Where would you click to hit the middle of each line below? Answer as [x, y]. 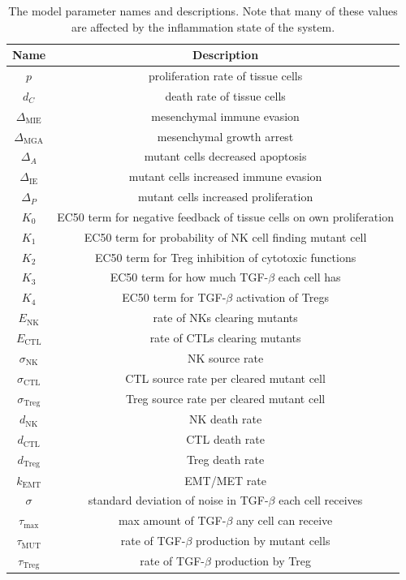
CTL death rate [225, 439]
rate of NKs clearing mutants [225, 318]
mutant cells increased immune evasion [225, 176]
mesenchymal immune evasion [225, 116]
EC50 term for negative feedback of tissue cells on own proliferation [225, 216]
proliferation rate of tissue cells [225, 76]
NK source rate [226, 357]
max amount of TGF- [172, 520]
